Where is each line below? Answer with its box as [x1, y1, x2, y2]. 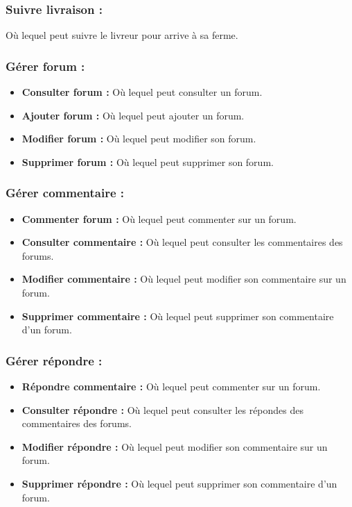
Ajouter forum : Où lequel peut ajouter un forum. [21, 108, 245, 122]
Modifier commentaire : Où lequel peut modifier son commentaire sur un [21, 272, 346, 286]
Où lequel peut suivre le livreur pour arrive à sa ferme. [6, 28, 238, 42]
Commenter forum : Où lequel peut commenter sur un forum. [21, 211, 297, 226]
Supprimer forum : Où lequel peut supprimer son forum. [21, 154, 274, 169]
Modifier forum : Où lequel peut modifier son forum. [21, 131, 256, 146]
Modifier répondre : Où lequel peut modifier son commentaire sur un [21, 439, 328, 454]
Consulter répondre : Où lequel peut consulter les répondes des [21, 402, 304, 417]
